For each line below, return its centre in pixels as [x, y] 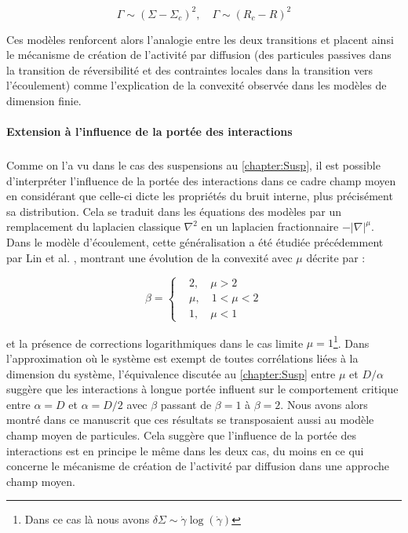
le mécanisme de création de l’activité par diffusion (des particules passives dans [199, 55]
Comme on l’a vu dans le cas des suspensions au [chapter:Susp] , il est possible [193, 165]
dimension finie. [44, 100]
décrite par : [336, 257]
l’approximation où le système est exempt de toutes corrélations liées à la [182, 358]
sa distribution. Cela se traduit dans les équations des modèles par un [174, 211]
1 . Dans [351, 341]
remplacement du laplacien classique [93, 226]
